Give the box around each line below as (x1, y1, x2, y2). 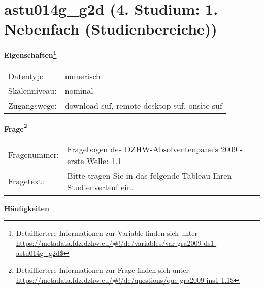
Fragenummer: (8, 149, 59, 161)
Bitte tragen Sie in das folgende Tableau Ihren (67, 169, 232, 181)
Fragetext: (8, 175, 44, 187)
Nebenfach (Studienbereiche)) (4, 18, 217, 39)
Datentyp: (8, 70, 44, 82)
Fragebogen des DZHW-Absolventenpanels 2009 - (67, 143, 243, 155)
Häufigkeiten (4, 203, 49, 213)
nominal (64, 84, 93, 97)
